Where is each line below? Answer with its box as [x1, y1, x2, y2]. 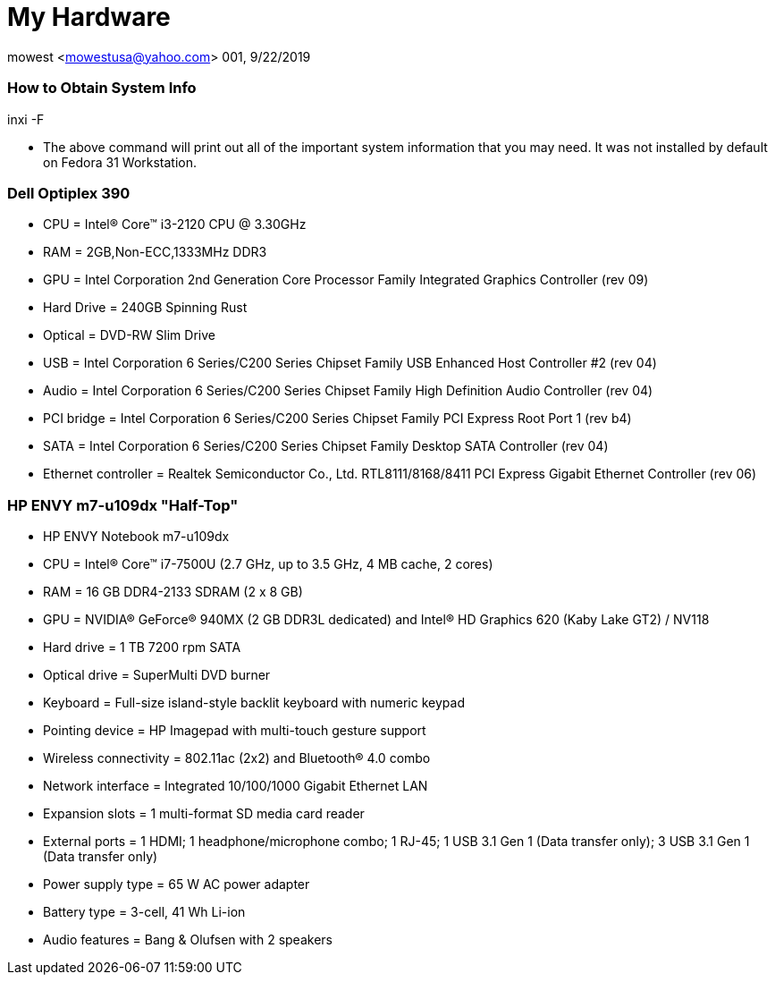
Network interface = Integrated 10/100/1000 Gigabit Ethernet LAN [43, 778, 428, 793]
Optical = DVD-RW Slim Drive [43, 327, 215, 343]
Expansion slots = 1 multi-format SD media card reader [43, 806, 365, 821]
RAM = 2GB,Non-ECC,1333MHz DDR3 [43, 244, 267, 260]
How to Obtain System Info [7, 79, 197, 97]
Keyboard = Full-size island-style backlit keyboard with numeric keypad [43, 695, 465, 710]
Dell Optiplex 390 [7, 183, 131, 202]
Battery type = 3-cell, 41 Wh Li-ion [43, 904, 246, 919]
